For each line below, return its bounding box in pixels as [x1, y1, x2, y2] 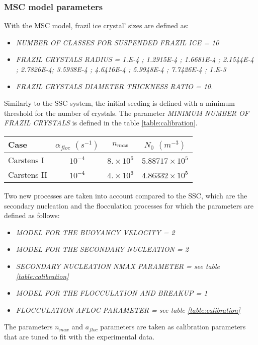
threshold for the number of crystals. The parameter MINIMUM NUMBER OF [4, 107, 249, 118]
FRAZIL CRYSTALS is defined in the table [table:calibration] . [4, 117, 198, 128]
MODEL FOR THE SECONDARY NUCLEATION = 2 [16, 244, 189, 254]
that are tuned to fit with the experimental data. [4, 331, 155, 341]
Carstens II [8, 168, 47, 180]
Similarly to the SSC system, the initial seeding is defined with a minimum [4, 98, 235, 108]
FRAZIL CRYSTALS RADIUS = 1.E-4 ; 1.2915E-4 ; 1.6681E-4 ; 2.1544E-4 [16, 54, 254, 64]
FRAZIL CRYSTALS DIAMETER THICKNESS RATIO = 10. [16, 81, 213, 91]
